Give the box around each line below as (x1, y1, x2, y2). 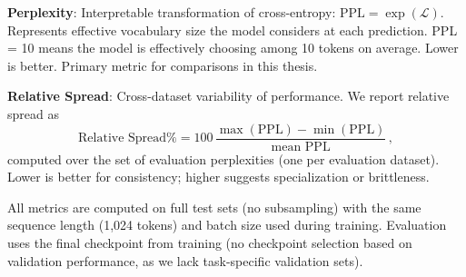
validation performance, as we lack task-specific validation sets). (7, 251, 363, 270)
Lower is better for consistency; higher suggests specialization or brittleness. (7, 167, 430, 186)
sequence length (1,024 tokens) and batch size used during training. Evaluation (7, 215, 447, 234)
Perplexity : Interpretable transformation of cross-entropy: (7, 3, 336, 21)
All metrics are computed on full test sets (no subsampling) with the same (7, 197, 421, 216)
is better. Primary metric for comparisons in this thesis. (7, 55, 318, 74)
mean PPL (271, 140, 331, 153)
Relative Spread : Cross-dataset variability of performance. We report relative (7, 86, 450, 105)
